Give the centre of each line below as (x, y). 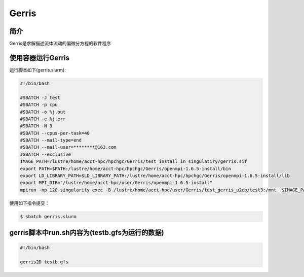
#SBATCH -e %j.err (43, 119)
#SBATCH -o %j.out (43, 112)
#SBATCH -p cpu (39, 105)
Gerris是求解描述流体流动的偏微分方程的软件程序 (60, 44)
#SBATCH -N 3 (36, 126)
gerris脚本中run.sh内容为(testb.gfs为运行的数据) (87, 233)
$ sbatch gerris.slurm (48, 216)
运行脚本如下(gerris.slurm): (37, 70)
